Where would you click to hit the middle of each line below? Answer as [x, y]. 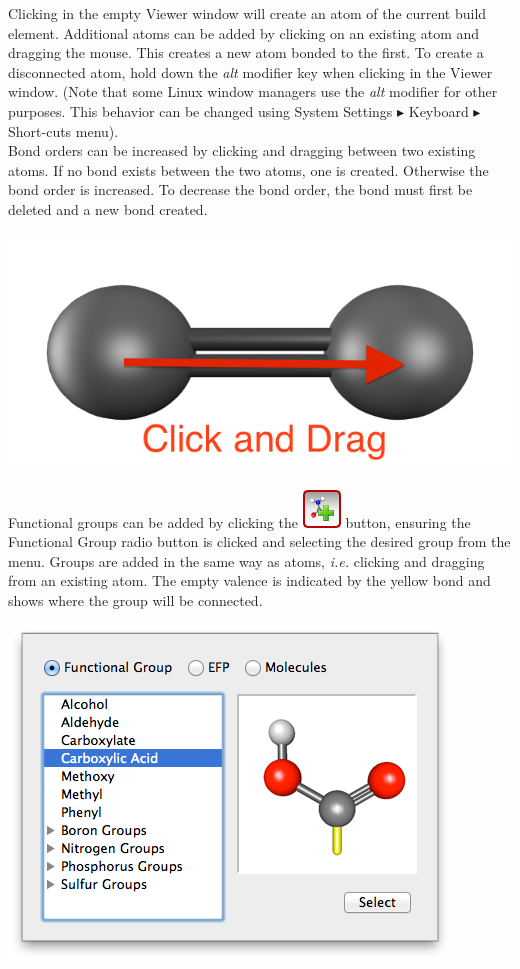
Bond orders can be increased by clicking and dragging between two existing [242, 150]
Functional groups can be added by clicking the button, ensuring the [239, 521]
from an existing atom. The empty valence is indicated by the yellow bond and [249, 580]
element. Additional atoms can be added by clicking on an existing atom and [244, 32]
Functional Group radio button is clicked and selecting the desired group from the [259, 541]
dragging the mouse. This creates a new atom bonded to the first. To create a [246, 52]
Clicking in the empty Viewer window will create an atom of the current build [247, 13]
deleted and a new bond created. [108, 208]
